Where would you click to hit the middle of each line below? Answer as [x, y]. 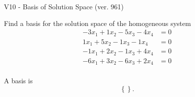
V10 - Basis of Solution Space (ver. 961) [64, 6]
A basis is [18, 81]
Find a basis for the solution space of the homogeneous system [97, 23]
